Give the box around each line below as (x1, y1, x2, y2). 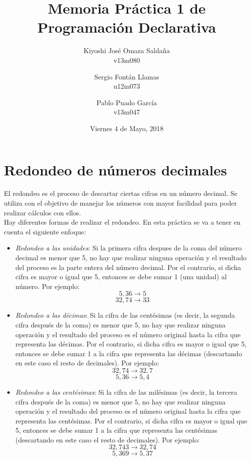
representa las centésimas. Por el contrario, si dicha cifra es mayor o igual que (15, 415, 248, 425)
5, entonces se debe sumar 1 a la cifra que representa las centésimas (15, 425, 217, 435)
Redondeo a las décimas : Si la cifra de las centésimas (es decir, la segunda (15, 310, 235, 320)
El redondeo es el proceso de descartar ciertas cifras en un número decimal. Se (4, 188, 237, 198)
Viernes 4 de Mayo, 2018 (90, 123, 164, 133)
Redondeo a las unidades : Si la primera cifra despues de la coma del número (15, 243, 242, 253)
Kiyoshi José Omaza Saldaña (83, 45, 170, 56)
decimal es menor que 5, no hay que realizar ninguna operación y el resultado (15, 252, 247, 262)
